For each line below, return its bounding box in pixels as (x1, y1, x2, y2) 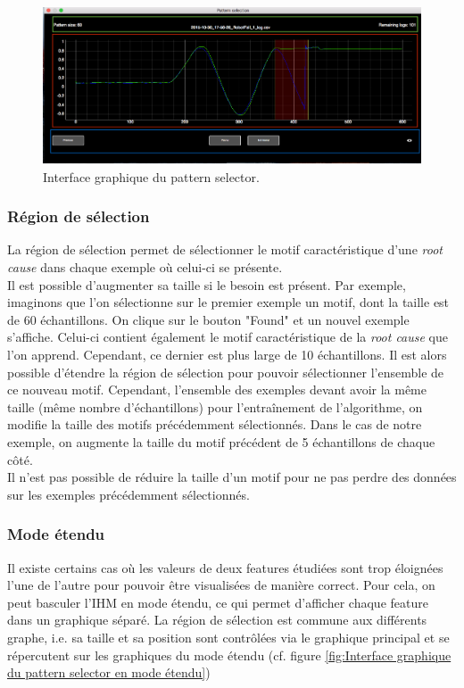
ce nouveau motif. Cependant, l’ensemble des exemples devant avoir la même (7, 380, 427, 399)
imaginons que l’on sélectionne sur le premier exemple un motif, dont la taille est (7, 293, 450, 311)
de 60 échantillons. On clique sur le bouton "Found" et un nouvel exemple (7, 310, 410, 328)
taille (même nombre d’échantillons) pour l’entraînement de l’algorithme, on (7, 397, 423, 416)
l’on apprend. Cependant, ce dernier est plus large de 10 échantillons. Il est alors (7, 344, 447, 363)
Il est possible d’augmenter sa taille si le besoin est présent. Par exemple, (7, 275, 406, 294)
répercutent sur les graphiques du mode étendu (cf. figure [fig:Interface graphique (7, 645, 452, 664)
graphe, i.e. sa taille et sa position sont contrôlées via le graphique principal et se (7, 627, 450, 646)
